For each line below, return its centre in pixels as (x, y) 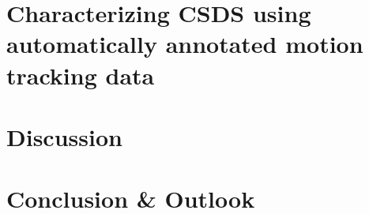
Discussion (64, 136)
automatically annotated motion (185, 44)
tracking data (81, 75)
